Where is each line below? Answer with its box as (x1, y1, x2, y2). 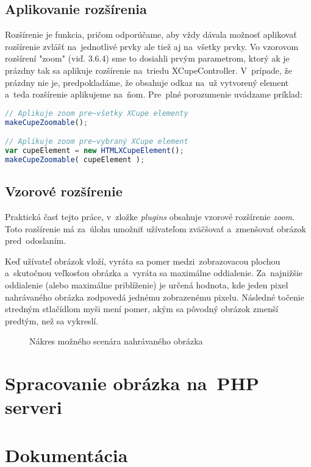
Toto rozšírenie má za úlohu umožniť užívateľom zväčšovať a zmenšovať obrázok (5, 222, 306, 235)
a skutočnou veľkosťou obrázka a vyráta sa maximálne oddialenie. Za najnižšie (5, 266, 303, 279)
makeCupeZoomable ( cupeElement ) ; (5, 155, 145, 164)
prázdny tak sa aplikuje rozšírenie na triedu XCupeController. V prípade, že (5, 63, 293, 76)
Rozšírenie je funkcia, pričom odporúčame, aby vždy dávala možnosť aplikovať (5, 28, 297, 41)
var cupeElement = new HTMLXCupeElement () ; (5, 146, 184, 155)
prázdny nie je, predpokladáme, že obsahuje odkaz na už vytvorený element (5, 76, 289, 88)
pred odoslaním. (5, 234, 66, 247)
